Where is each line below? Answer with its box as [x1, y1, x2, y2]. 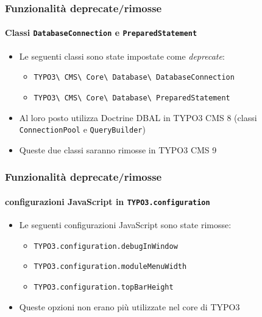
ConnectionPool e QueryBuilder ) [19, 123, 146, 136]
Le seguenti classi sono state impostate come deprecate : [19, 49, 225, 62]
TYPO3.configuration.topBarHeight [34, 283, 174, 292]
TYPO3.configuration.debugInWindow [34, 242, 178, 251]
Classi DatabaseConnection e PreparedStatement [5, 26, 197, 39]
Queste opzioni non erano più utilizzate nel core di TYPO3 [19, 300, 240, 313]
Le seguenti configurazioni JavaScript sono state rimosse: [19, 218, 232, 231]
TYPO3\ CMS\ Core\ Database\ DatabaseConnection [34, 73, 235, 82]
